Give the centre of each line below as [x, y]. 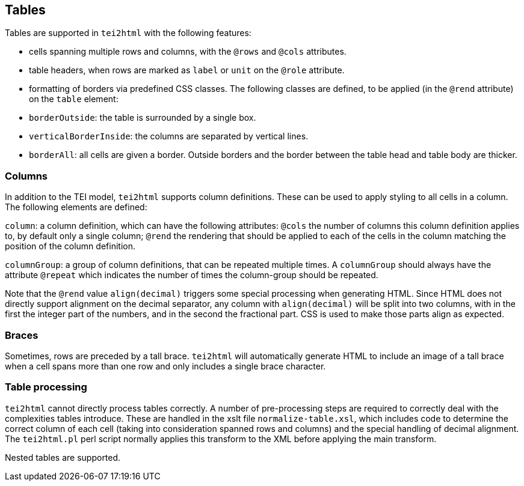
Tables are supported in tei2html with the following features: [128, 33]
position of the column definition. [70, 246]
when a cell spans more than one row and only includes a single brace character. [165, 366]
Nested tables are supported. [63, 457]
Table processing [46, 387]
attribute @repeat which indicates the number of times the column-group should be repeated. [192, 275]
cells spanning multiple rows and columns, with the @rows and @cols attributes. [188, 52]
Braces [22, 335]
